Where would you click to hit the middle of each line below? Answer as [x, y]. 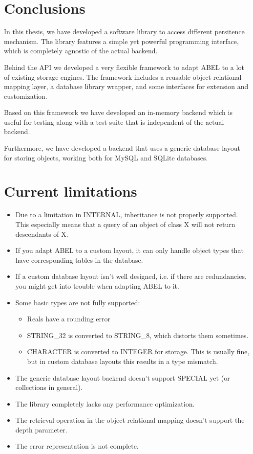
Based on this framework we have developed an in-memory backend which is [118, 112]
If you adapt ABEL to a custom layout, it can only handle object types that [129, 250]
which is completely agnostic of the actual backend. [81, 51]
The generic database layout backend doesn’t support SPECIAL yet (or [123, 377]
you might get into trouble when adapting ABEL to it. [97, 285]
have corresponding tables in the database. [79, 260]
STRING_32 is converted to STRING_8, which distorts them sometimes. [138, 335]
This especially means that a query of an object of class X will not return [125, 224]
